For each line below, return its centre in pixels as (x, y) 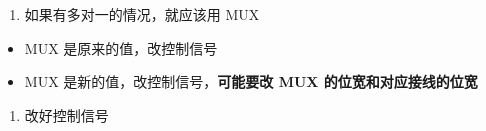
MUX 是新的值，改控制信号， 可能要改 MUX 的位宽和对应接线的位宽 (251, 81)
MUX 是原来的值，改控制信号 (121, 47)
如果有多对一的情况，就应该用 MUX (142, 14)
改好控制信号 (66, 114)
